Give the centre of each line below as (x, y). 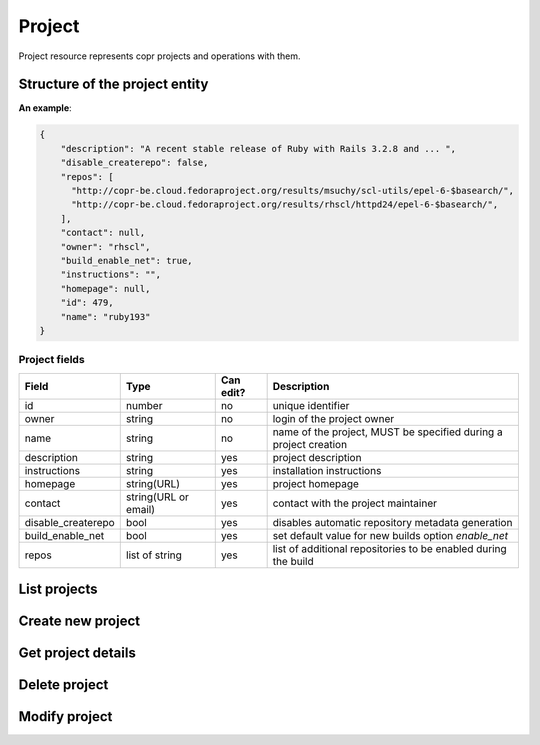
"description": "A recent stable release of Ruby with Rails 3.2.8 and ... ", (258, 148)
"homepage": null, (105, 288)
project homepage (316, 483)
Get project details (77, 653)
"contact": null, (103, 233)
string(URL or (157, 497)
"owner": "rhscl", (105, 246)
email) (140, 509)
